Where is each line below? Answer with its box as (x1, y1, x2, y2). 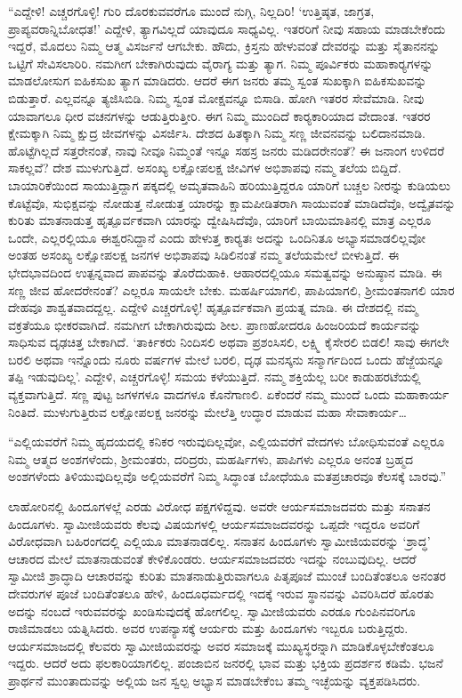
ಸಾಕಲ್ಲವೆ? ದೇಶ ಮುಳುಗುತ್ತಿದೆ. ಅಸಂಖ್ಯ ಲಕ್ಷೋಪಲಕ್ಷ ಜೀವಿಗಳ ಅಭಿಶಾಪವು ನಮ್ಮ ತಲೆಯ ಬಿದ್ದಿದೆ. (8, 158, 401, 177)
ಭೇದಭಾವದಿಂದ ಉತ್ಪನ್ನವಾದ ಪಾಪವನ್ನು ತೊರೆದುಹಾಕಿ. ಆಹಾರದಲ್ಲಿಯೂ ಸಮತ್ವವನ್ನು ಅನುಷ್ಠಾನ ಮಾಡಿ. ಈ (8, 262, 442, 281)
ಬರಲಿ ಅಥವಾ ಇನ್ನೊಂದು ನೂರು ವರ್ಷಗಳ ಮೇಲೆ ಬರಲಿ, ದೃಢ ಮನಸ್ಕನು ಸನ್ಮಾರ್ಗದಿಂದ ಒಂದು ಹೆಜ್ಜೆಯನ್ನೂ (8, 349, 445, 368)
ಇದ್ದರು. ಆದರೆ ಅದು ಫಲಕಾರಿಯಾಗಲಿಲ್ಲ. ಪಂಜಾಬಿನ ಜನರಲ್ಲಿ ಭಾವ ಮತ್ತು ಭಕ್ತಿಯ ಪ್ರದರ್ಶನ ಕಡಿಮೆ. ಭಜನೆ (8, 654, 443, 672)
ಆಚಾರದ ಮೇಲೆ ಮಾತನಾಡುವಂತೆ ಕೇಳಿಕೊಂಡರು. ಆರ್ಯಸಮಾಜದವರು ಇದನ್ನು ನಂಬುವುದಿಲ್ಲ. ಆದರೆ (8, 549, 417, 567)
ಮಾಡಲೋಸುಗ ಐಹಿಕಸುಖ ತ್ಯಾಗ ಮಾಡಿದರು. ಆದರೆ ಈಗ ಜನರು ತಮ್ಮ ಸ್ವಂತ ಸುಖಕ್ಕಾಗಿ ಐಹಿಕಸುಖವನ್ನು (8, 71, 427, 90)
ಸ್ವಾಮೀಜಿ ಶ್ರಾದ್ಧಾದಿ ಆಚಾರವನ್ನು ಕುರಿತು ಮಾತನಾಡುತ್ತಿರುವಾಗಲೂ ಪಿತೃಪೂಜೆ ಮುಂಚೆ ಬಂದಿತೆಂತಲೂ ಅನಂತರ (8, 566, 446, 585)
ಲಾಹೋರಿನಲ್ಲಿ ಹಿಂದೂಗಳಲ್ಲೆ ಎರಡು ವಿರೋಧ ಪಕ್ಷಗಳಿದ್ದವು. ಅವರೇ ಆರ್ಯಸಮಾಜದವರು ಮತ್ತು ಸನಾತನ (8, 497, 431, 516)
